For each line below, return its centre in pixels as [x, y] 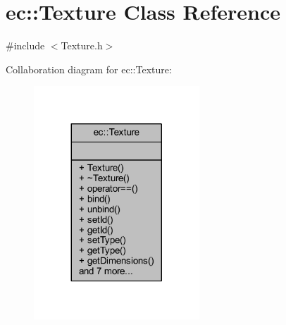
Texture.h [82, 45]
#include [25, 45]
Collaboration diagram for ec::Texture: [89, 69]
